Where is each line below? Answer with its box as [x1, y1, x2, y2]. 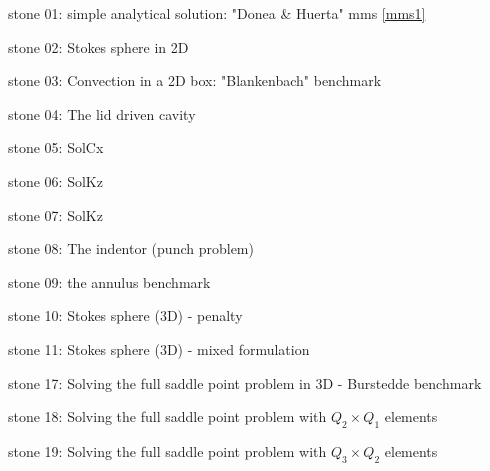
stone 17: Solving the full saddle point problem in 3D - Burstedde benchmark [8, 372, 482, 393]
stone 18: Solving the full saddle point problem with [8, 406, 327, 427]
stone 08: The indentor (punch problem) [8, 238, 254, 259]
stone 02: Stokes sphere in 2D [8, 36, 189, 57]
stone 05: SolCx [8, 137, 104, 158]
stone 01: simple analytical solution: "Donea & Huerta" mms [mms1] [8, 3, 426, 23]
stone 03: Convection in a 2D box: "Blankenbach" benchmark [8, 70, 382, 91]
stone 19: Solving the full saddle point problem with [8, 440, 327, 461]
